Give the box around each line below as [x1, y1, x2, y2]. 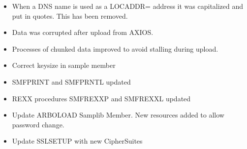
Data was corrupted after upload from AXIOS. [12, 27, 154, 37]
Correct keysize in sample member [12, 60, 116, 70]
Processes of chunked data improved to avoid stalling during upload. [12, 43, 218, 54]
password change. [12, 119, 64, 129]
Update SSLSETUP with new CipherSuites [12, 136, 143, 146]
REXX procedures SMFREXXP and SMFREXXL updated [12, 93, 191, 103]
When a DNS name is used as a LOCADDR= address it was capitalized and [12, 1, 244, 11]
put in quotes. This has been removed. [12, 10, 128, 21]
